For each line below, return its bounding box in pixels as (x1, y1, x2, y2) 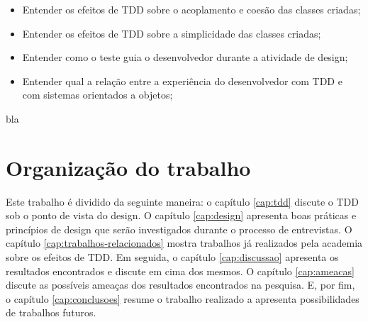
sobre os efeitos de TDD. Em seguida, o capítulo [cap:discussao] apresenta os (6, 250, 339, 265)
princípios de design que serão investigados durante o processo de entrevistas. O (6, 221, 352, 236)
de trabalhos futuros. (6, 305, 96, 320)
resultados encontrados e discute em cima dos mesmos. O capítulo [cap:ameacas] (6, 263, 355, 278)
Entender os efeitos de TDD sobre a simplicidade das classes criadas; (22, 26, 321, 40)
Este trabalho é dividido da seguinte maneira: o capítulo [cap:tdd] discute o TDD (6, 194, 359, 209)
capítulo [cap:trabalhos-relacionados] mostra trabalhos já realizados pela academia (6, 235, 363, 250)
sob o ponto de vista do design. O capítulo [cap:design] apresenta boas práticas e (6, 208, 357, 223)
